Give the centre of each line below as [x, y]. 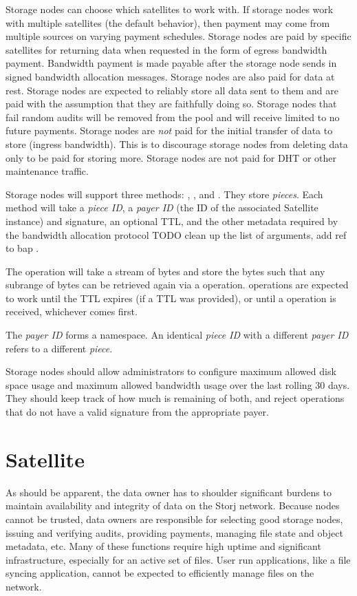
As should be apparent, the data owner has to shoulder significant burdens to [169, 492]
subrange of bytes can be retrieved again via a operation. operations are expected [177, 285]
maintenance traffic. [47, 171]
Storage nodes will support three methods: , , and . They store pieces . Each [164, 194]
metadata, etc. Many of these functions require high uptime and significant [163, 546]
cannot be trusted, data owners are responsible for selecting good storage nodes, [174, 519]
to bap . [22, 248]
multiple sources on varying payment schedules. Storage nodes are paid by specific [178, 36]
